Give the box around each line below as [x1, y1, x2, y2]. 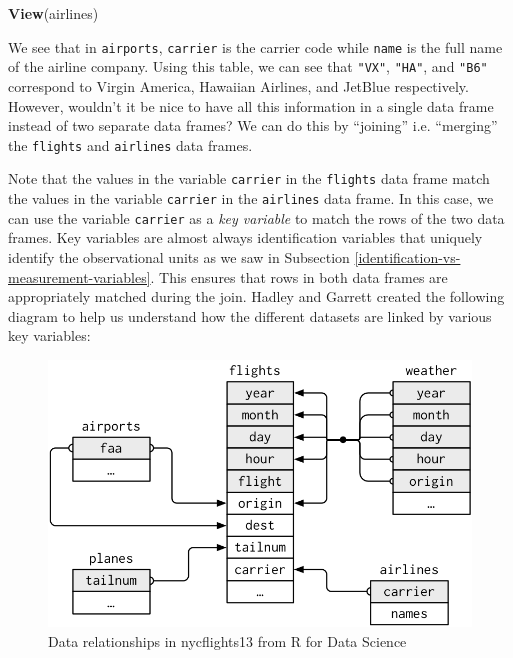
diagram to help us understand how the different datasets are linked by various [8, 305, 492, 326]
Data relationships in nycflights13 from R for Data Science [48, 630, 407, 651]
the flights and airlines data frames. [8, 134, 253, 155]
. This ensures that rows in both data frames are [150, 266, 448, 287]
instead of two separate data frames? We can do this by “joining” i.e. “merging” [8, 115, 498, 136]
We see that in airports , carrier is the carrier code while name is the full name [8, 36, 503, 57]
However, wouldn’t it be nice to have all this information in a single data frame [8, 95, 494, 116]
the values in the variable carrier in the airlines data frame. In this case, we [8, 188, 494, 208]
